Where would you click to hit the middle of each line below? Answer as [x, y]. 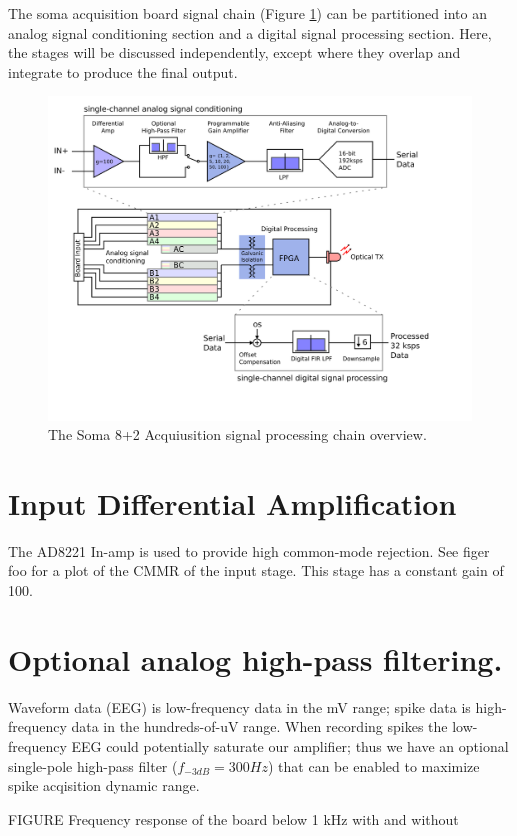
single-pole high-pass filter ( [93, 765]
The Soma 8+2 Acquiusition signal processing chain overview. [237, 434]
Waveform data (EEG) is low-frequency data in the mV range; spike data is [239, 706]
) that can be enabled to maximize [374, 765]
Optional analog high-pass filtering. [255, 658]
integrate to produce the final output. [123, 71]
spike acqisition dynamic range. [104, 785]
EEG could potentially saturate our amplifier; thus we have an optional [290, 745]
